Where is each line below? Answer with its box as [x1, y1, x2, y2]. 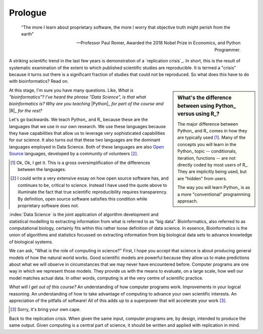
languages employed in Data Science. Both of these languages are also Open [9, 144, 164, 149]
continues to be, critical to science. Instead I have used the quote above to [18, 182, 168, 188]
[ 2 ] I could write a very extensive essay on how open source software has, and [10, 175, 169, 181]
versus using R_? [177, 111, 220, 117]
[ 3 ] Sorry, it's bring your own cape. [10, 307, 81, 313]
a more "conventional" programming [177, 191, 251, 197]
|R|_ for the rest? [9, 108, 42, 113]
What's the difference [177, 94, 232, 101]
